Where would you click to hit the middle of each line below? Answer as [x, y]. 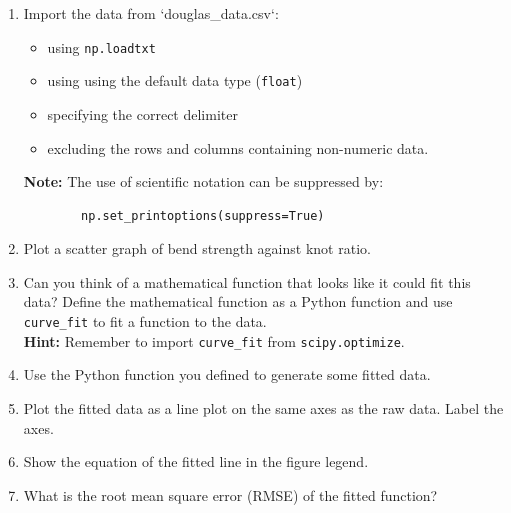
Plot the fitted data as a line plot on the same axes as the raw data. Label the [263, 407]
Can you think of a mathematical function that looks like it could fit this [247, 281]
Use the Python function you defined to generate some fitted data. [227, 374]
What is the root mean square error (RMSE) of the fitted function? [230, 494]
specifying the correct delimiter [142, 113]
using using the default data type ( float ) [175, 80]
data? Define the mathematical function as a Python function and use [238, 301]
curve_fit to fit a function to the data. [145, 321]
